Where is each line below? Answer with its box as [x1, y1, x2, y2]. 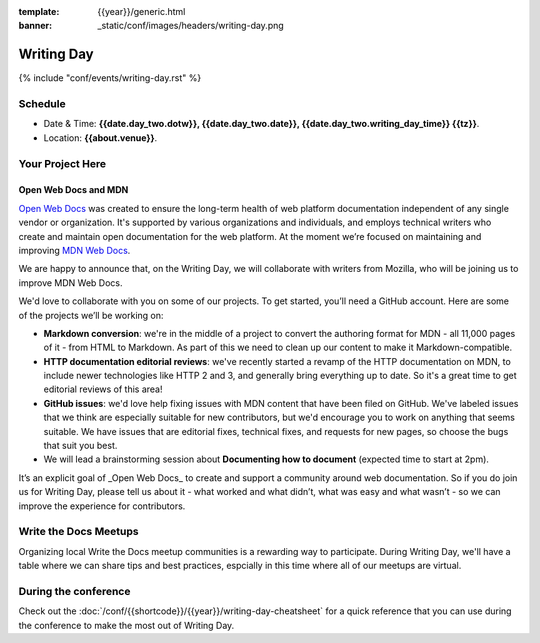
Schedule [18, 97, 66, 111]
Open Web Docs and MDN [18, 184, 129, 196]
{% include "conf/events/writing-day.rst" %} [18, 72, 202, 84]
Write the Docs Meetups [18, 525, 139, 539]
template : [18, 6, 60, 17]
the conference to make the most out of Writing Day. [18, 619, 235, 631]
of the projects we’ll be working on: [18, 309, 164, 321]
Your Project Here [18, 156, 107, 170]
